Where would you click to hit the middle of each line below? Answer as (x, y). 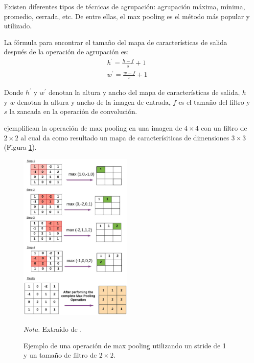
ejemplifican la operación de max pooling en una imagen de (93, 128)
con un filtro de (224, 128)
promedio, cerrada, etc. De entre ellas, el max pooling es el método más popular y (127, 16)
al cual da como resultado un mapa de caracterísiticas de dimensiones (125, 137)
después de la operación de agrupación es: (67, 52)
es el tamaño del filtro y (214, 102)
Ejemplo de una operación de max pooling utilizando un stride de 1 (125, 345)
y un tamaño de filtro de (60, 355)
